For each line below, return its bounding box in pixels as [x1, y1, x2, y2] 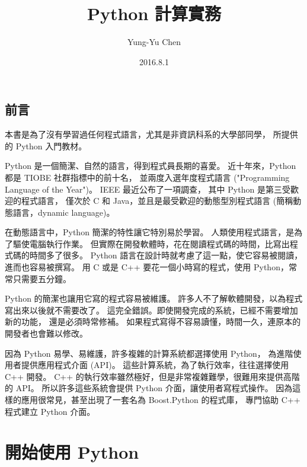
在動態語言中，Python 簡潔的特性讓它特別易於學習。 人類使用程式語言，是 [5, 226, 295, 238]
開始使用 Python [5, 440, 139, 464]
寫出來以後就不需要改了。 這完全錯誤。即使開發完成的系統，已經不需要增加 [5, 303, 298, 316]
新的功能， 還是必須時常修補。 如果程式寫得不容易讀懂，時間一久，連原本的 [5, 315, 301, 328]
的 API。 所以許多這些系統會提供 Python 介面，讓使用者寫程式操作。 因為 [5, 382, 293, 394]
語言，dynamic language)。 [12, 206, 115, 218]
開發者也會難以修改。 [5, 327, 88, 340]
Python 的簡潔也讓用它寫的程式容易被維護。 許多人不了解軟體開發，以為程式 [5, 292, 303, 305]
